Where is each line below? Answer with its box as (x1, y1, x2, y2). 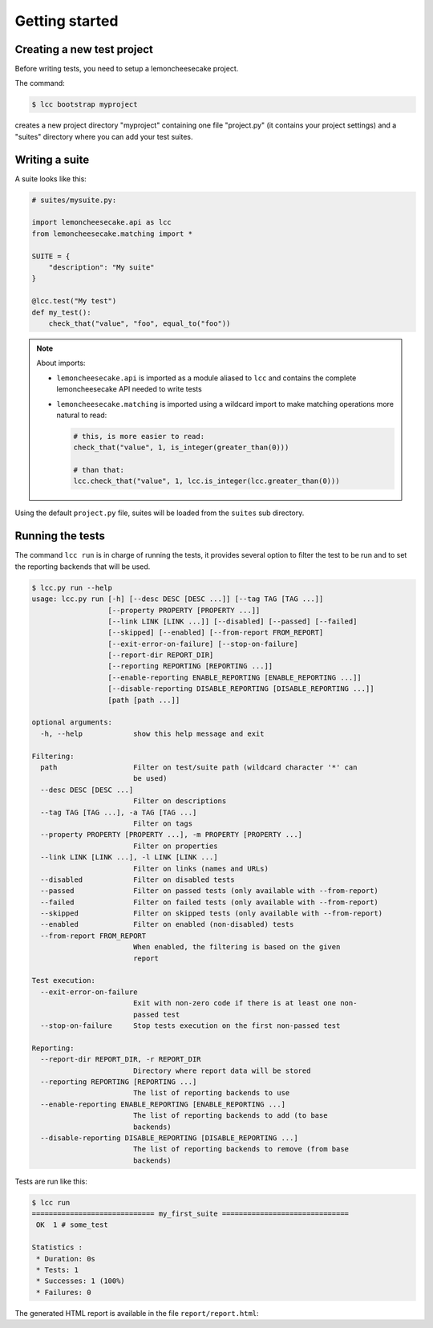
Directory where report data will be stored (132, 1066, 311, 1075)
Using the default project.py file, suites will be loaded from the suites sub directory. (14, 508, 305, 518)
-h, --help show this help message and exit (40, 729, 265, 738)
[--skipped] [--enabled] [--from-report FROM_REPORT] (107, 628, 324, 637)
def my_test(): (31, 307, 91, 317)
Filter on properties (132, 841, 218, 851)
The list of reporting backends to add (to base (132, 1111, 328, 1120)
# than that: (73, 465, 124, 475)
